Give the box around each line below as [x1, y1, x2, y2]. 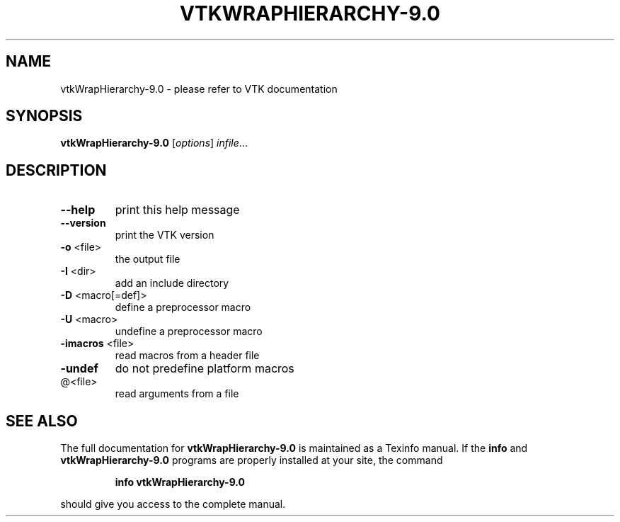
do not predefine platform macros [115, 361, 294, 376]
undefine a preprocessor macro [115, 325, 263, 338]
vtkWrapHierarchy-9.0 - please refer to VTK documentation [60, 82, 338, 95]
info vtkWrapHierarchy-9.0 [115, 476, 246, 489]
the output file [115, 253, 180, 266]
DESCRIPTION [6, 161, 107, 179]
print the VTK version [115, 229, 214, 242]
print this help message [115, 203, 240, 217]
